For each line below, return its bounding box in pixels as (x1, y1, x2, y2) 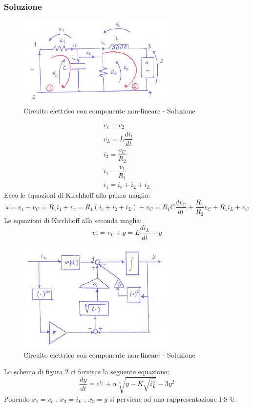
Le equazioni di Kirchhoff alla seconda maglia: (4, 215, 142, 225)
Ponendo (4, 393, 30, 404)
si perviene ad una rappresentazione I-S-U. (109, 393, 237, 404)
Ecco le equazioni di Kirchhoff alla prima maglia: (4, 189, 150, 200)
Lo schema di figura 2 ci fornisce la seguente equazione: (4, 366, 169, 376)
